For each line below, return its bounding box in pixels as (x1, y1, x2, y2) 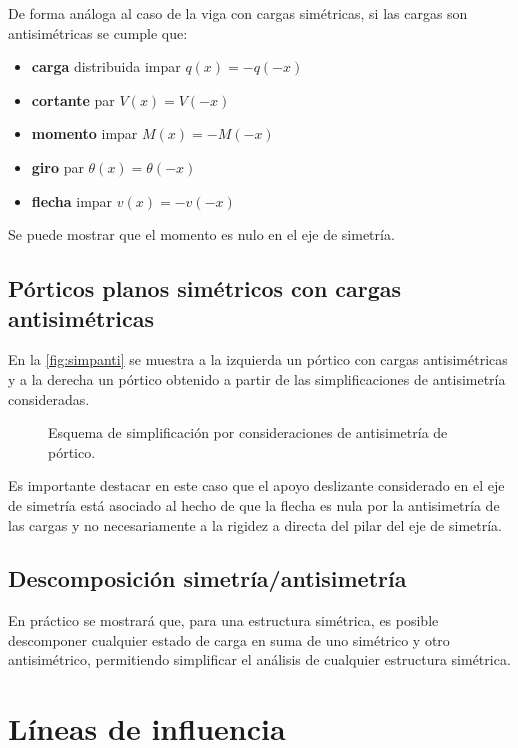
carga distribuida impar (31, 56, 181, 77)
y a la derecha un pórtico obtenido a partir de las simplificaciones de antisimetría (8, 368, 506, 389)
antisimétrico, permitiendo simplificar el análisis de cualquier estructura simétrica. (8, 649, 511, 670)
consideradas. (8, 388, 90, 409)
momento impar (31, 123, 138, 144)
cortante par (31, 89, 115, 110)
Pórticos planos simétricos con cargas (8, 273, 402, 304)
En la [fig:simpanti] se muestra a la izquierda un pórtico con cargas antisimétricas (8, 349, 508, 370)
